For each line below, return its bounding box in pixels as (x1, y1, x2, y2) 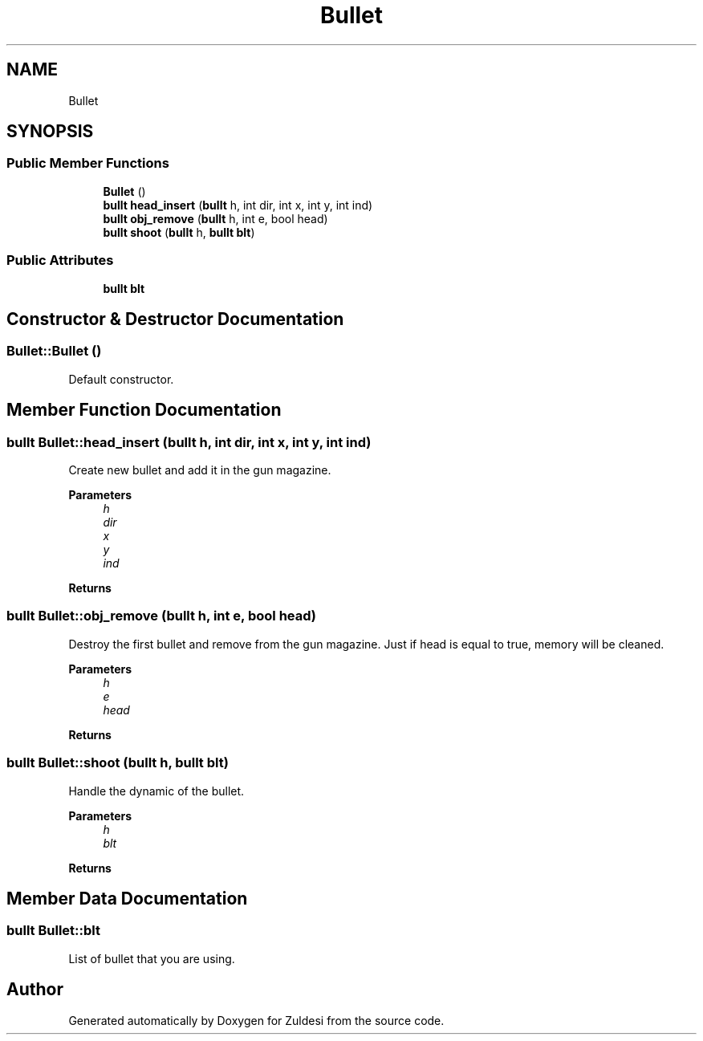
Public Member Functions (6, 155, 169, 172)
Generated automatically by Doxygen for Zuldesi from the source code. (68, 1013, 445, 1027)
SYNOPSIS (6, 121, 94, 142)
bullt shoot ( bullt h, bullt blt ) (103, 225, 255, 239)
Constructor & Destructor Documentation (6, 308, 344, 329)
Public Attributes (6, 252, 114, 269)
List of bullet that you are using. (68, 951, 235, 966)
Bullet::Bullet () (6, 343, 102, 360)
